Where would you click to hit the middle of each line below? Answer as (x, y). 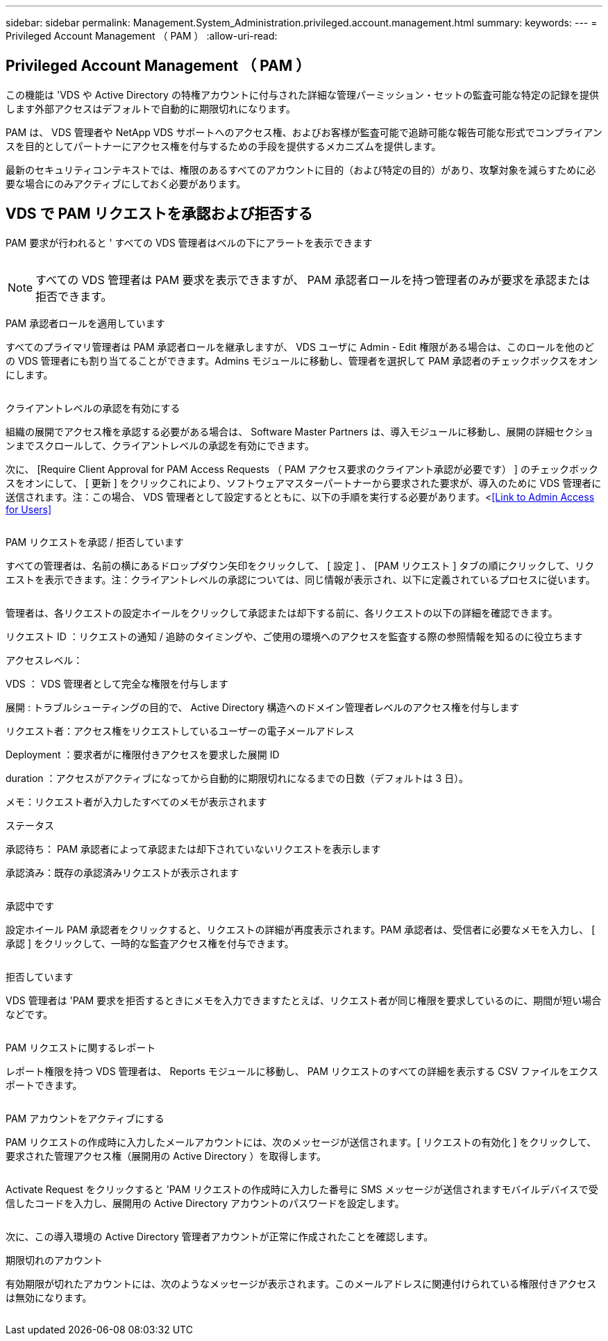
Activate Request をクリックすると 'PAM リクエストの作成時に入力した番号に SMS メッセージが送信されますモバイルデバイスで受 (302, 1189)
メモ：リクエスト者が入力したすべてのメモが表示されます (136, 801)
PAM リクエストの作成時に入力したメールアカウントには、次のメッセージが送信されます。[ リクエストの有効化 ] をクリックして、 (301, 1142)
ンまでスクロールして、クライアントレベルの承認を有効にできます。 (160, 445)
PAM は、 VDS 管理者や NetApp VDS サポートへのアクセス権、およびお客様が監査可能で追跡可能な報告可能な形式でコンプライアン (304, 132)
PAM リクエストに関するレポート (81, 1047)
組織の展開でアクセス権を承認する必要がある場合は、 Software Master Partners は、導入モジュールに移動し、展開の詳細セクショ (300, 431)
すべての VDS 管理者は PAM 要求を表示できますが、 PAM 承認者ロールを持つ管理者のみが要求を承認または (313, 280)
